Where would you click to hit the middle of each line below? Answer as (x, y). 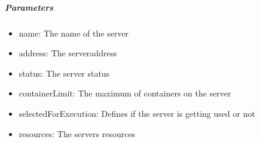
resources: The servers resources (77, 133)
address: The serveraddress (68, 53)
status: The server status (64, 73)
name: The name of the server (74, 33)
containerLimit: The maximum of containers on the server (125, 93)
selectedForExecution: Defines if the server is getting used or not (137, 113)
